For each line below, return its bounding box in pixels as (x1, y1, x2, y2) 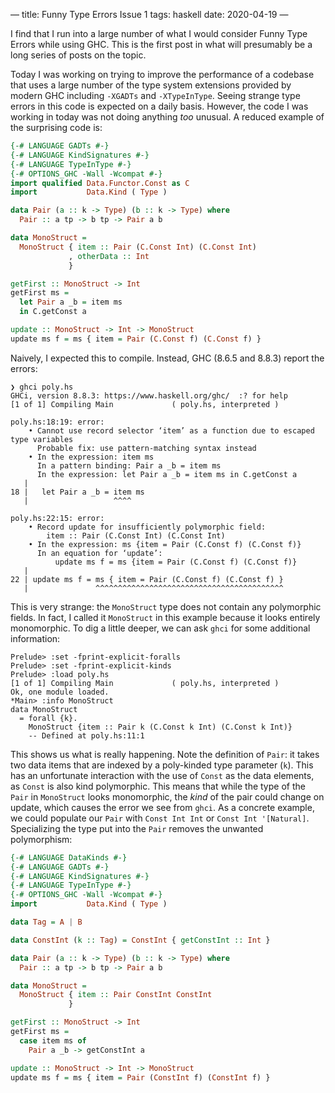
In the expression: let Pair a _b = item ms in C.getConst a (36, 469, 298, 479)
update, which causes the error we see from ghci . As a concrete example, (10, 801, 315, 813)
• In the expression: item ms (28, 452, 155, 462)
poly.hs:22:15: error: (10, 513, 105, 523)
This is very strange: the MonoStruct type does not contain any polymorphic (10, 600, 322, 613)
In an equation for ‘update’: (36, 548, 163, 558)
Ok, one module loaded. (10, 687, 110, 697)
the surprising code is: (10, 122, 103, 133)
